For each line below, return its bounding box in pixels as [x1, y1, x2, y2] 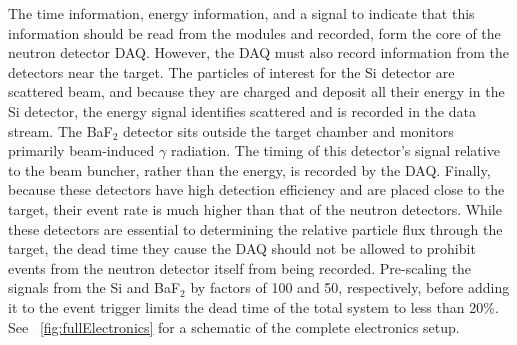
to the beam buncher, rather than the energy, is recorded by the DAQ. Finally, [8, 159, 491, 180]
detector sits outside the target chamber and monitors [123, 120, 454, 141]
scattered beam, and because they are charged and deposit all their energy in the [8, 81, 505, 102]
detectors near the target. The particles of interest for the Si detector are [8, 61, 455, 82]
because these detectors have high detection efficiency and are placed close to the [8, 179, 505, 200]
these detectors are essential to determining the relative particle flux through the [8, 218, 503, 239]
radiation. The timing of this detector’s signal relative [170, 140, 500, 161]
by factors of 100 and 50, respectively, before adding [190, 277, 510, 298]
